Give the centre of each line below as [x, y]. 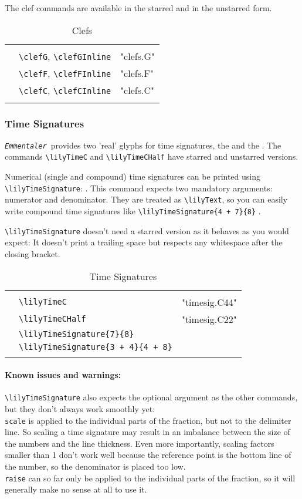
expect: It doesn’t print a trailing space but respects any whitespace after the [144, 242]
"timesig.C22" [209, 319]
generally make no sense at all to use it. [76, 489]
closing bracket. [33, 253]
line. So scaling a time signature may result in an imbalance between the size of [147, 432]
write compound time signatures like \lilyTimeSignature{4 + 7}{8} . [133, 211]
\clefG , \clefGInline [65, 56]
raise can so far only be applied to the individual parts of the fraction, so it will [150, 478]
